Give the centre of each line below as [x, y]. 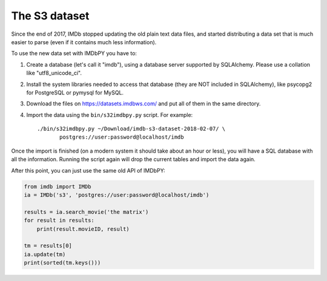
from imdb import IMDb [58, 187]
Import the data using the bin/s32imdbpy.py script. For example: [110, 114]
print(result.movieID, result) [83, 229]
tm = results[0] [48, 246]
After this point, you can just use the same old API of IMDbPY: [88, 170]
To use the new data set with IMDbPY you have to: [74, 53]
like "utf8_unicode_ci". [54, 73]
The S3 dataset [50, 16]
